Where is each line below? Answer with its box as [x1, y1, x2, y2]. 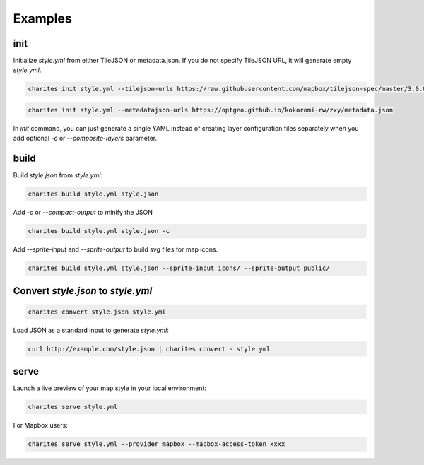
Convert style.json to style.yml [13, 285, 153, 297]
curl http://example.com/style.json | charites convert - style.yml [28, 345, 271, 353]
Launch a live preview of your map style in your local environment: [13, 384, 206, 392]
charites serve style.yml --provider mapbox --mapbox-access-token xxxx [28, 440, 285, 448]
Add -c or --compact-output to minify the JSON [13, 208, 153, 217]
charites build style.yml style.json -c [28, 227, 170, 235]
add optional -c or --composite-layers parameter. [13, 134, 158, 143]
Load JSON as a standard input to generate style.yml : [13, 326, 170, 334]
